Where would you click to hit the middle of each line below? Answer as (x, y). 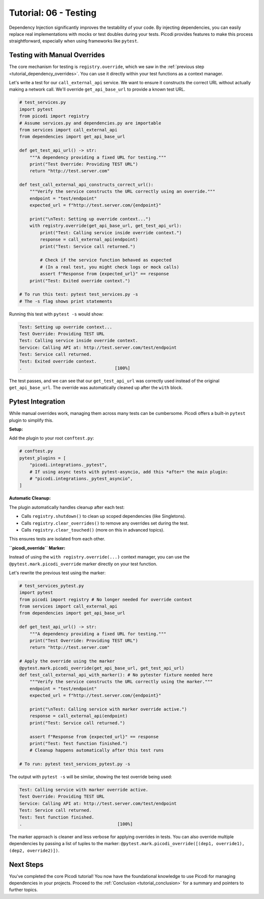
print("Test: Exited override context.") (80, 281)
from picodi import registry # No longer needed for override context (106, 599)
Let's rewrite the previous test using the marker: (57, 573)
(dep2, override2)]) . (34, 850)
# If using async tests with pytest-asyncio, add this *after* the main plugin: (129, 472)
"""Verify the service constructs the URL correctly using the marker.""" (121, 682)
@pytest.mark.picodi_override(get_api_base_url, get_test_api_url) (102, 668)
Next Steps (26, 864)
